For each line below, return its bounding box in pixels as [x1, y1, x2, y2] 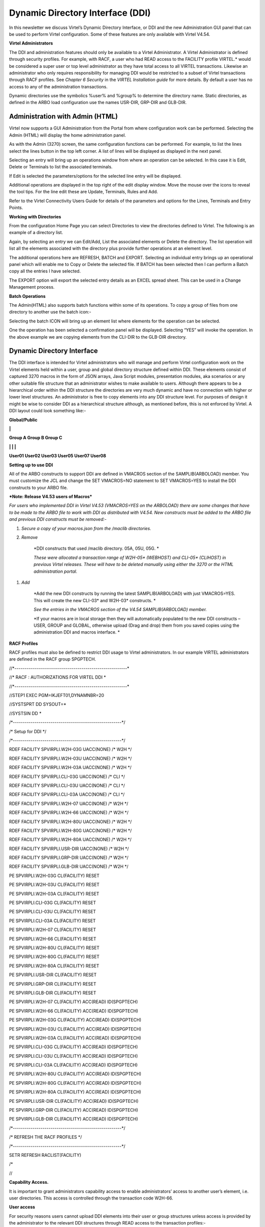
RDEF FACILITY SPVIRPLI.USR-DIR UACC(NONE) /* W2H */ [9, 846, 129, 852]
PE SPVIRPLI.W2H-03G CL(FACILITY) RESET [9, 873, 100, 879]
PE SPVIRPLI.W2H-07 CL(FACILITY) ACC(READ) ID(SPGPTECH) [9, 999, 138, 1005]
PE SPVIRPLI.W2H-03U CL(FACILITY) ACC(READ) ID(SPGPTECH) [9, 1026, 142, 1032]
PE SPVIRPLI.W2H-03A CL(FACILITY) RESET [9, 891, 100, 897]
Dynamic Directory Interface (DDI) [9, 7, 151, 18]
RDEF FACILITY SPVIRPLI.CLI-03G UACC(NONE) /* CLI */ [9, 774, 125, 779]
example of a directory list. [9, 230, 63, 236]
